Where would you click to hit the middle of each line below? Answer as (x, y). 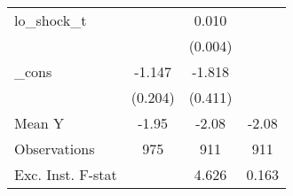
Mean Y (40, 123)
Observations (55, 149)
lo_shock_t (51, 20)
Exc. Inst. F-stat (66, 174)
